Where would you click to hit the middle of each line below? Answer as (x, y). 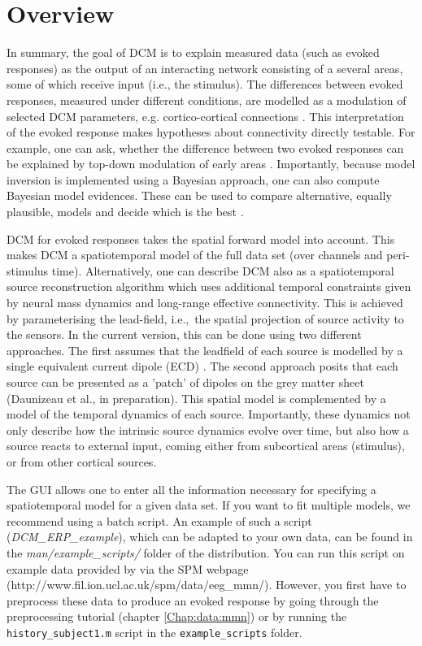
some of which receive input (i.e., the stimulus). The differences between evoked (205, 84)
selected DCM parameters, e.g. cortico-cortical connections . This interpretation (205, 116)
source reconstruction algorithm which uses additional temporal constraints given (209, 286)
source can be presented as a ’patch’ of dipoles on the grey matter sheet (185, 382)
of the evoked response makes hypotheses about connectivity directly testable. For (211, 132)
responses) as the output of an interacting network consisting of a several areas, (205, 68)
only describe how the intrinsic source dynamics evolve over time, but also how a (208, 429)
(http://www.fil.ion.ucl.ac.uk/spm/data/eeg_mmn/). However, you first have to (207, 585)
